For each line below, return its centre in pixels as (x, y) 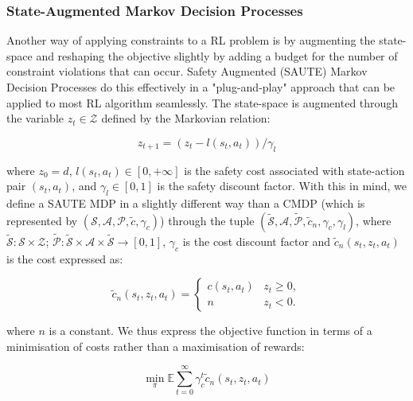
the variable (35, 118)
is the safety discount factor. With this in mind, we (282, 186)
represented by (42, 220)
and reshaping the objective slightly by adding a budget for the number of (217, 55)
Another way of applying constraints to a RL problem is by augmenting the (191, 40)
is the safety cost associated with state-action (294, 170)
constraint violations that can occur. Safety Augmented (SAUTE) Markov (187, 71)
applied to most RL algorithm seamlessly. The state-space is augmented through (203, 102)
